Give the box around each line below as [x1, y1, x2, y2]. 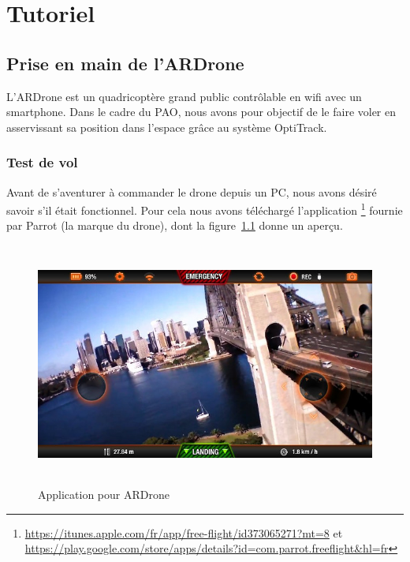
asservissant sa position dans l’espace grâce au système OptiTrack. [6, 118, 327, 135]
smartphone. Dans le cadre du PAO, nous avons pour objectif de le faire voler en [6, 103, 397, 120]
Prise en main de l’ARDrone [6, 51, 244, 75]
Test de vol [6, 152, 78, 172]
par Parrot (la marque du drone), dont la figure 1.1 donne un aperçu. [6, 217, 343, 234]
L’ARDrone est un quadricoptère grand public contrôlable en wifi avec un [6, 88, 362, 104]
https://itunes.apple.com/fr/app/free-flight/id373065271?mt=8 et [24, 524, 343, 541]
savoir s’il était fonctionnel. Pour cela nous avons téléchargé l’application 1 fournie [6, 200, 403, 218]
